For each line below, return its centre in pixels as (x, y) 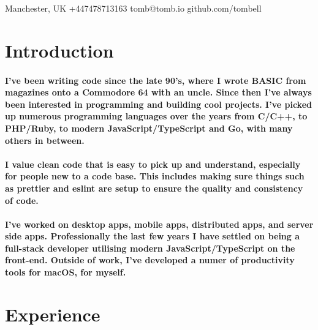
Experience (53, 314)
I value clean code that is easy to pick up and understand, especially (153, 164)
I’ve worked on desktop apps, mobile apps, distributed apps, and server (159, 224)
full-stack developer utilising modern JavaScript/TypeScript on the (150, 248)
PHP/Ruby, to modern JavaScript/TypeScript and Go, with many (149, 128)
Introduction (59, 50)
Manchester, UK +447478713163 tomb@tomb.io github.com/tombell (133, 8)
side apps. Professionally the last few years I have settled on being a (153, 236)
